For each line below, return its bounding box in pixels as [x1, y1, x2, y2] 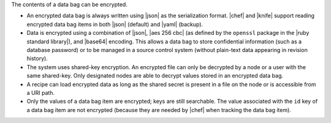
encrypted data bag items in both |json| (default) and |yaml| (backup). [26, 20, 204, 28]
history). [26, 55, 48, 62]
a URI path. [26, 89, 55, 96]
